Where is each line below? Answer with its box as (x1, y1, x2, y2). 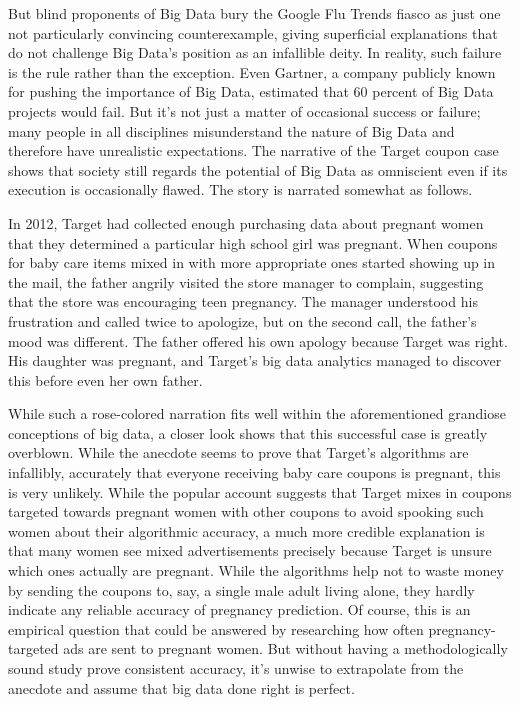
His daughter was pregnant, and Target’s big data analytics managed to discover (8, 350, 502, 371)
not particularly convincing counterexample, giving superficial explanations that (8, 22, 498, 43)
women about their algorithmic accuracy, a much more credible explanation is (8, 520, 485, 541)
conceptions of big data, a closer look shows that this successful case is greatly (8, 422, 488, 443)
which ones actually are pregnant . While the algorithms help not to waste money (8, 560, 504, 581)
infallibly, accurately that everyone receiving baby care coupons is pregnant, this (8, 462, 501, 483)
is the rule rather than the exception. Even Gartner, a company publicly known (8, 61, 496, 82)
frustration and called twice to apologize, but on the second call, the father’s (8, 310, 477, 331)
